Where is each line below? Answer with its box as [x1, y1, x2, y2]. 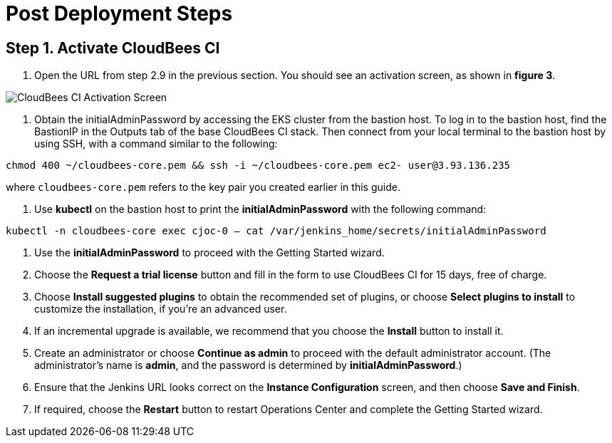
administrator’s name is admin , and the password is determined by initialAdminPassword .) [34, 359, 462, 372]
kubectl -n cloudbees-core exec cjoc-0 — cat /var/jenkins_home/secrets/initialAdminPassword [6, 225, 546, 237]
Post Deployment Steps [6, 1, 233, 26]
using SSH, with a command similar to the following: [34, 137, 278, 150]
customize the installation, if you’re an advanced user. [34, 303, 287, 316]
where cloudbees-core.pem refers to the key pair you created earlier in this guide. [6, 181, 400, 194]
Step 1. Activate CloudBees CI [6, 38, 220, 57]
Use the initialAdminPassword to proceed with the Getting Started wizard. [34, 246, 385, 259]
